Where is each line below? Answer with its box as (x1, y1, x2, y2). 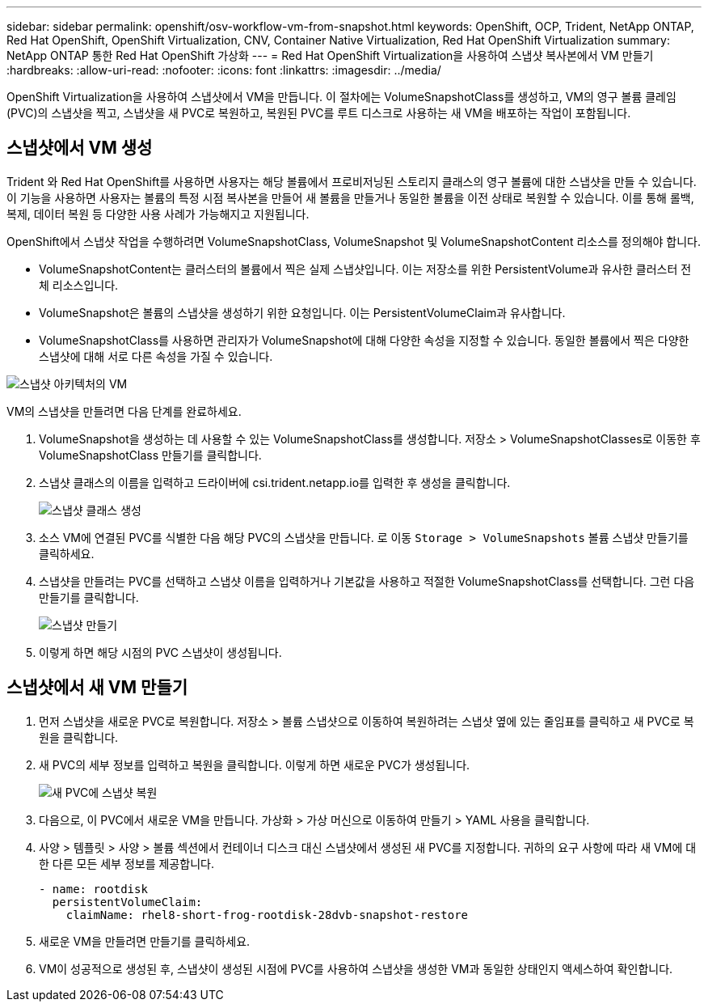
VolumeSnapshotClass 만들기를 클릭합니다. (39, 447, 262, 462)
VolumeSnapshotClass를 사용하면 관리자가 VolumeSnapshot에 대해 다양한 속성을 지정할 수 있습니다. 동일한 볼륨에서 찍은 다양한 (39, 332, 689, 347)
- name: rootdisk (39, 882, 148, 896)
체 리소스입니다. (39, 277, 119, 292)
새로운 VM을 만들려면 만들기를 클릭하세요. (39, 934, 251, 948)
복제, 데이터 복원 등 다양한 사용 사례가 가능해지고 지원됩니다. (6, 206, 310, 221)
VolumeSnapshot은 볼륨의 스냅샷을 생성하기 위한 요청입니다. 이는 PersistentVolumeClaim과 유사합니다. (39, 305, 566, 320)
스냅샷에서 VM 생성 (6, 138, 153, 159)
